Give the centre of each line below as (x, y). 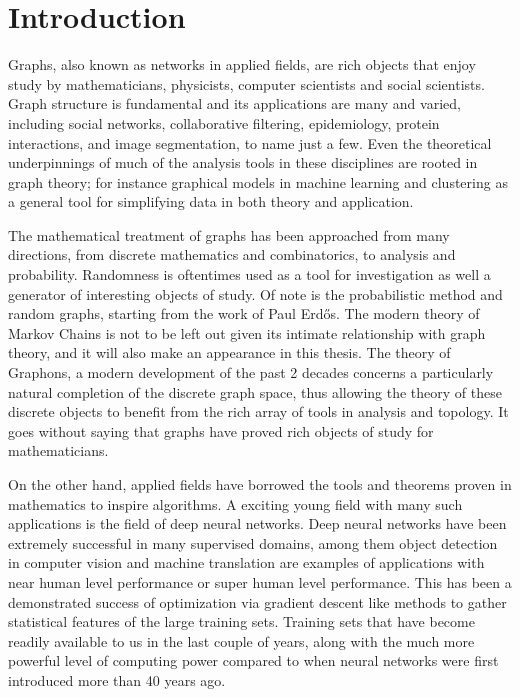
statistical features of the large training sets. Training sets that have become (241, 621)
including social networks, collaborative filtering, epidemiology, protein (224, 122)
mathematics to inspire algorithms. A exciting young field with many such (235, 503)
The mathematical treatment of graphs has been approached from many (229, 234)
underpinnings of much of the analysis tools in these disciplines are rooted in (243, 162)
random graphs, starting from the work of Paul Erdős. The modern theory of (244, 313)
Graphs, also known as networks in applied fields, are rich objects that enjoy (242, 64)
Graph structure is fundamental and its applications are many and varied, (234, 103)
